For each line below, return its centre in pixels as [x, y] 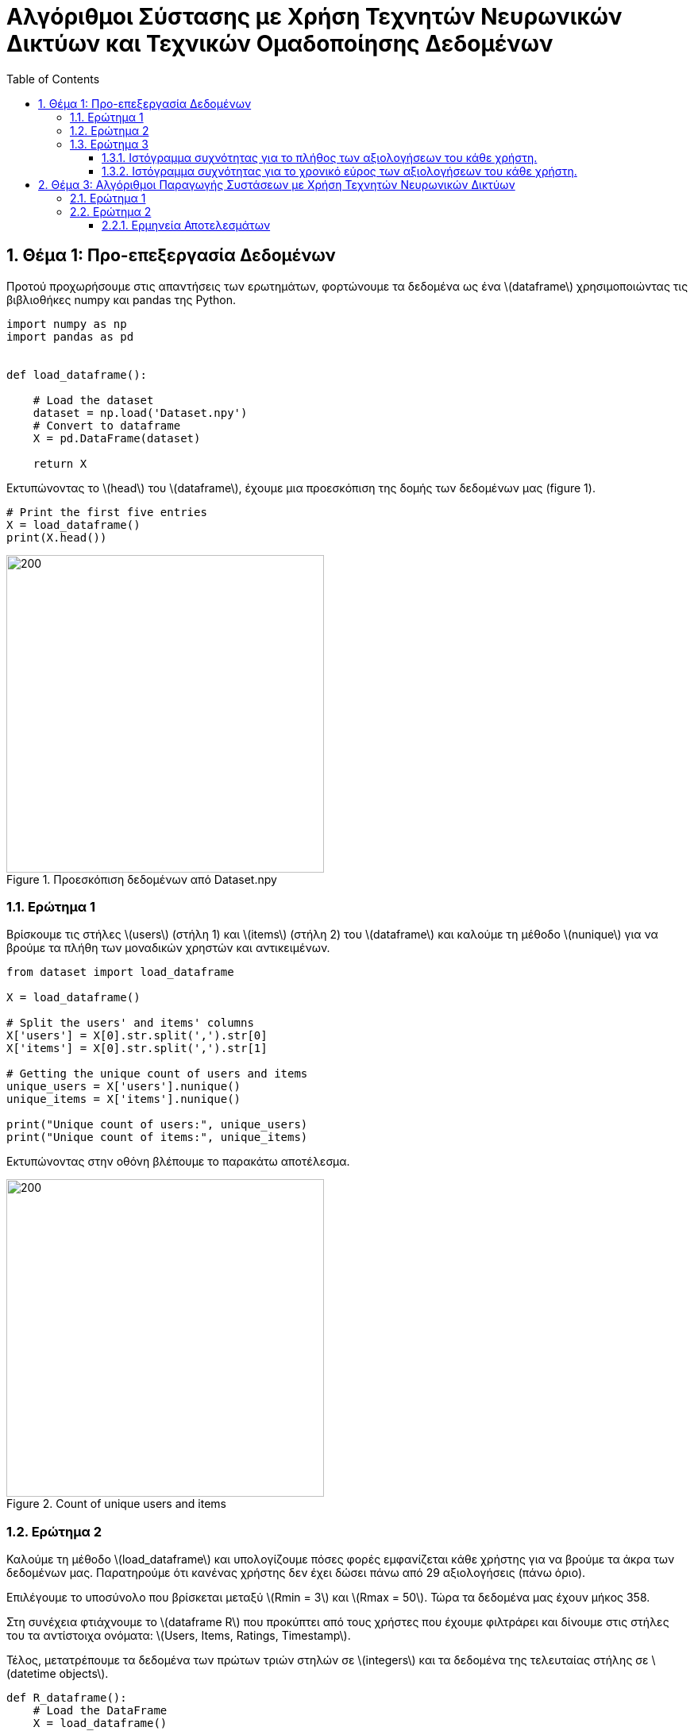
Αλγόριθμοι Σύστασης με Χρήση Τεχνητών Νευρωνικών [314, 17]
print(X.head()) [57, 537]
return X [60, 463]
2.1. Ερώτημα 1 [108, 198]
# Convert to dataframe [107, 425]
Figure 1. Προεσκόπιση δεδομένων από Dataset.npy [142, 879]
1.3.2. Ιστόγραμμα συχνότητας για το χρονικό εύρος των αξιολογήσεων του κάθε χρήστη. [339, 171]
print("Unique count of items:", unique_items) [157, 1137]
